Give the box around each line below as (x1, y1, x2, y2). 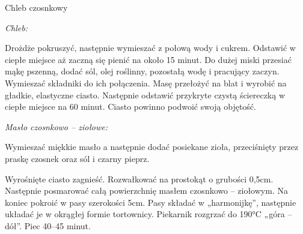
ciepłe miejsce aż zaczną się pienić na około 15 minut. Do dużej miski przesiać (5, 53, 292, 65)
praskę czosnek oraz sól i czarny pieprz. (5, 152, 150, 164)
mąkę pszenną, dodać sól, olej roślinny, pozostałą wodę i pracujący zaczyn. (5, 65, 280, 77)
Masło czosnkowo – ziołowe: (5, 120, 108, 133)
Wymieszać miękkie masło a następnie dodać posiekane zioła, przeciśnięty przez (5, 140, 299, 153)
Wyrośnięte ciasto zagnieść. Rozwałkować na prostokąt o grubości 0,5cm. (5, 172, 274, 185)
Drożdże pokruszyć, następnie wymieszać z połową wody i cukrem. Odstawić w (5, 41, 296, 54)
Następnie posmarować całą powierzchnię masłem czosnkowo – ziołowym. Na (5, 184, 288, 197)
